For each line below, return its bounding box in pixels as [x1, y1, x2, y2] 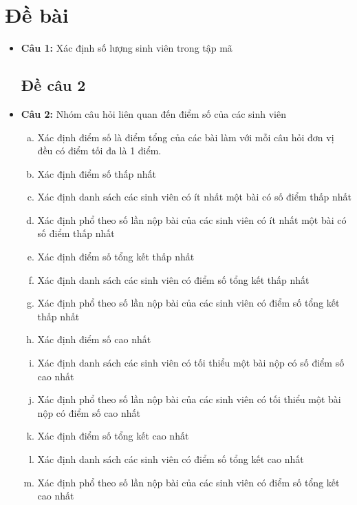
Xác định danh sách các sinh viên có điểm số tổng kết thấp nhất [37, 272, 310, 287]
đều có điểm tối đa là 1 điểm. [37, 143, 162, 158]
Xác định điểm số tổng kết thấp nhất [37, 249, 195, 264]
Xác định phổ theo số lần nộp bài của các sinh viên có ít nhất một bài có [37, 212, 347, 227]
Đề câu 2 [21, 74, 86, 96]
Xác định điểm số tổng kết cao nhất [37, 429, 189, 443]
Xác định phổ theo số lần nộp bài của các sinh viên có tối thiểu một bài [37, 392, 341, 406]
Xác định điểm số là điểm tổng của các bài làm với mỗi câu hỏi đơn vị [37, 130, 334, 144]
